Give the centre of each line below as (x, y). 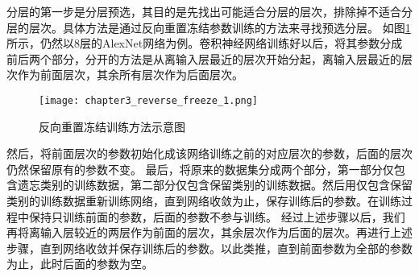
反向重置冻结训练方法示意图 (112, 126)
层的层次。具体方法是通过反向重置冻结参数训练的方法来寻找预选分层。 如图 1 (209, 27)
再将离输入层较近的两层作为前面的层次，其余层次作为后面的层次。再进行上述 (209, 232)
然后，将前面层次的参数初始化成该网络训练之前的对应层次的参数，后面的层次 (209, 153)
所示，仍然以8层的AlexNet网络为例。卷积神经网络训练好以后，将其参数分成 (205, 43)
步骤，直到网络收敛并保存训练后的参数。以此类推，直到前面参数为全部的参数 (209, 248)
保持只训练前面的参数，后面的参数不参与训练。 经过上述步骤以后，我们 (217, 216)
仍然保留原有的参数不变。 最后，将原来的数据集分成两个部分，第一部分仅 (200, 169)
